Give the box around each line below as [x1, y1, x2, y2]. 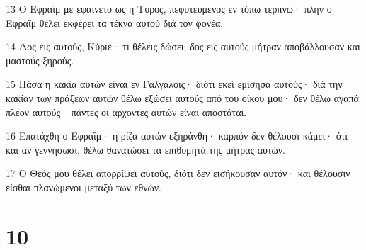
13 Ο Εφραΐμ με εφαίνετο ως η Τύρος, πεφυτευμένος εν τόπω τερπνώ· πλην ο [6, 1, 332, 16]
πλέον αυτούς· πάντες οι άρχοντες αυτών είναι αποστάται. [6, 104, 247, 119]
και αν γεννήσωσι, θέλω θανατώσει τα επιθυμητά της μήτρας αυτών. [6, 142, 285, 157]
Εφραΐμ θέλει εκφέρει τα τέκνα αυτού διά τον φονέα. [6, 15, 224, 30]
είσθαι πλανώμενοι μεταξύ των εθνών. [6, 179, 161, 194]
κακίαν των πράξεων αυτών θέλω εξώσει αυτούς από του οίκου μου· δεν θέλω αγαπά [6, 90, 359, 105]
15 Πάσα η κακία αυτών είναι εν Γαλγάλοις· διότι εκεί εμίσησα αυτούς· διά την [6, 76, 343, 91]
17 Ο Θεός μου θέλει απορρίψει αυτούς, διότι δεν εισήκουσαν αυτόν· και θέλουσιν [6, 166, 350, 181]
